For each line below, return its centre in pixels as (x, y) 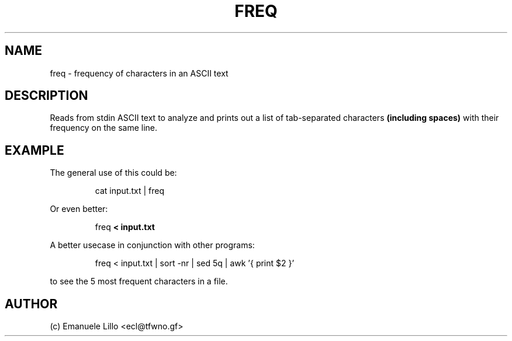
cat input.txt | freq (129, 191)
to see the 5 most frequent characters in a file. (139, 281)
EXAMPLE (34, 150)
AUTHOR (31, 304)
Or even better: (79, 209)
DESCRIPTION (46, 96)
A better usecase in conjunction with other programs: (152, 245)
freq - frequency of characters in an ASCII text (139, 73)
